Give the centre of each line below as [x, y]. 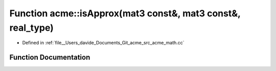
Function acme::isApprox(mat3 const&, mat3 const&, [125, 13]
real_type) [31, 28]
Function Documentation [50, 57]
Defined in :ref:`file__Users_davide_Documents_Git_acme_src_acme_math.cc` [103, 43]
